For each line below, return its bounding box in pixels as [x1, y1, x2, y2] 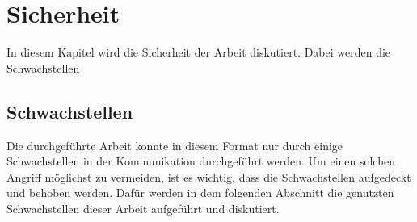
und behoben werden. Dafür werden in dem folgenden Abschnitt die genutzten [6, 184, 394, 201]
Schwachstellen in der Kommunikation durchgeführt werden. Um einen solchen [6, 153, 395, 170]
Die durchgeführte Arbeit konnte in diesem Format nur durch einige [6, 136, 343, 153]
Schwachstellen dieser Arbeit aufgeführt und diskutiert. [6, 199, 280, 216]
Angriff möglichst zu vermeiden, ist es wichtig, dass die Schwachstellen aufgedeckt [6, 168, 411, 185]
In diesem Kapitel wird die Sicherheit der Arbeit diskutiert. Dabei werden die [6, 44, 391, 61]
